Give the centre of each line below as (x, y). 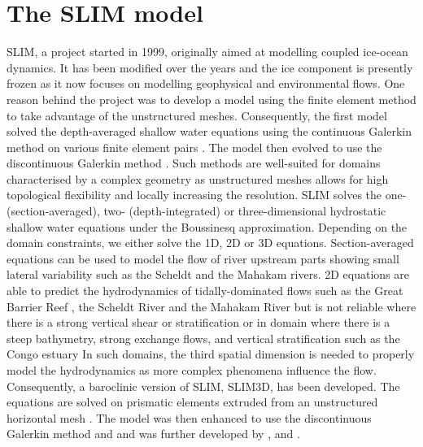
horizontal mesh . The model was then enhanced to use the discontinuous (189, 417)
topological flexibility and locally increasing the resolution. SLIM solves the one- (207, 195)
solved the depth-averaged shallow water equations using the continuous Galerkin (209, 131)
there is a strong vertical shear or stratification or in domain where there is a (198, 322)
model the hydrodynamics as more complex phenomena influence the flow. (192, 370)
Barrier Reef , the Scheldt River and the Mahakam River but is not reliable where (211, 306)
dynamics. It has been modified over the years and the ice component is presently (210, 67)
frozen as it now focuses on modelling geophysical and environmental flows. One (206, 83)
